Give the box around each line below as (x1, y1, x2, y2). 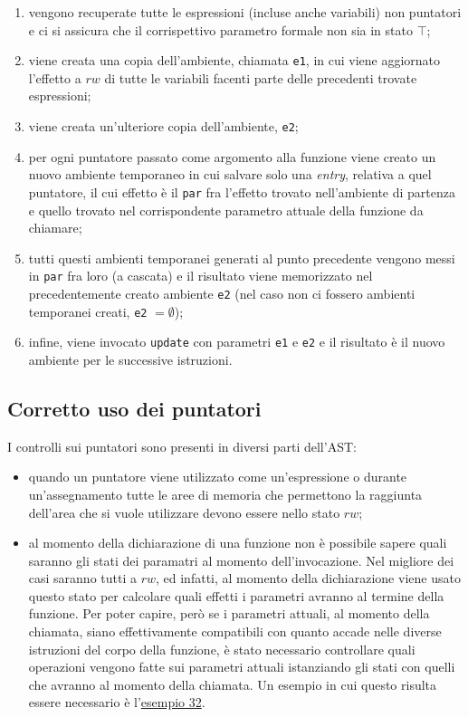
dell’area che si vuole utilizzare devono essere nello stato (28, 502, 340, 521)
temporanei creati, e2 (28, 301, 148, 320)
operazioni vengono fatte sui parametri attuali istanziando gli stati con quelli (28, 657, 455, 676)
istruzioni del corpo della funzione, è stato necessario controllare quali (28, 639, 415, 658)
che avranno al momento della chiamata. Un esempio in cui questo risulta (28, 674, 437, 693)
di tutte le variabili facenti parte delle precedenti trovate (104, 68, 417, 87)
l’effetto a (28, 68, 81, 87)
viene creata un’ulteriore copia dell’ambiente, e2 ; (28, 117, 299, 136)
